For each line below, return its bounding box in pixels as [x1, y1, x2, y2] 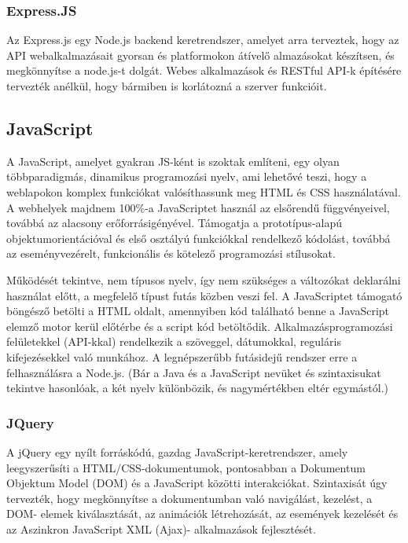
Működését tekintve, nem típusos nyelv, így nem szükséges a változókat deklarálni [6, 271, 401, 288]
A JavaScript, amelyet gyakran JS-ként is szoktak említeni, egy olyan [6, 152, 340, 169]
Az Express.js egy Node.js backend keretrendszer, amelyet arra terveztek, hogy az [6, 31, 399, 48]
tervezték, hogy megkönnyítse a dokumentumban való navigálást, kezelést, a [6, 490, 373, 506]
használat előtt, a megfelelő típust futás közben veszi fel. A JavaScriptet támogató [6, 287, 402, 303]
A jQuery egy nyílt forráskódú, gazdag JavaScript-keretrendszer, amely [6, 443, 348, 460]
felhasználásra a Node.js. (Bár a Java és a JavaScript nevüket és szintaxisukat [6, 364, 381, 380]
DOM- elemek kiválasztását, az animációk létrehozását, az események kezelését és [6, 505, 399, 522]
